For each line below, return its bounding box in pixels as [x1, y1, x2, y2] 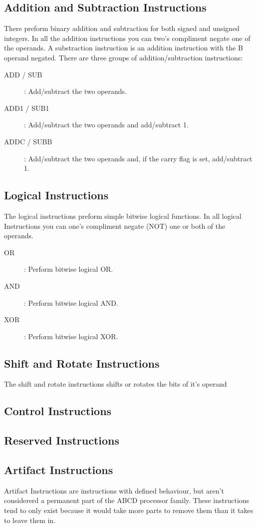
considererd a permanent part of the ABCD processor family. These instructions [4, 495, 250, 506]
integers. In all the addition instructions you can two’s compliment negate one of [4, 32, 251, 43]
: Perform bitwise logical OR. [24, 264, 113, 274]
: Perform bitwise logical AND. [24, 297, 118, 308]
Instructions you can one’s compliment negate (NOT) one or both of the [4, 220, 226, 231]
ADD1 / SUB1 [4, 102, 49, 113]
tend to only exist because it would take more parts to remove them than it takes [4, 505, 254, 516]
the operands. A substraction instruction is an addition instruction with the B [4, 42, 243, 53]
